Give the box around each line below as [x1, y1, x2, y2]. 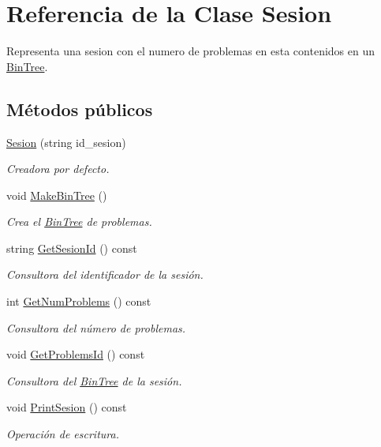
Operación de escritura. [6, 426, 119, 442]
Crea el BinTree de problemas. [6, 213, 152, 230]
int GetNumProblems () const [6, 293, 151, 310]
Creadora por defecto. [6, 160, 110, 177]
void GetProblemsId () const [6, 346, 145, 362]
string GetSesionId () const [6, 239, 137, 256]
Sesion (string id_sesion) [6, 133, 126, 150]
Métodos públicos [6, 96, 153, 121]
